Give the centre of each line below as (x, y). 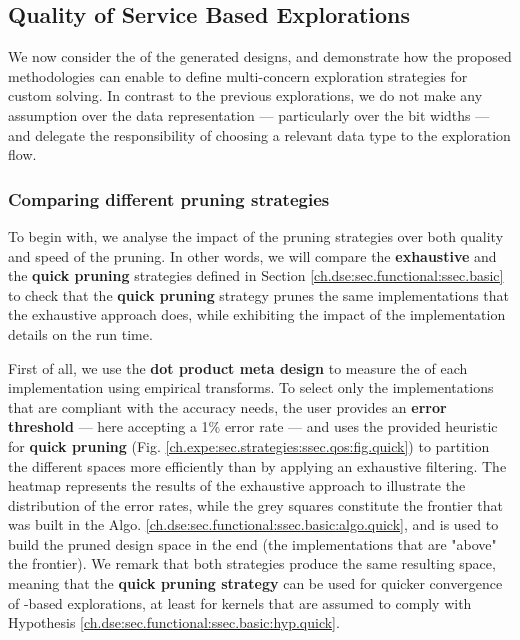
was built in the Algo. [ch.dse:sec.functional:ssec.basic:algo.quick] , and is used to (253, 524)
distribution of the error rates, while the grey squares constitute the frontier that (256, 504)
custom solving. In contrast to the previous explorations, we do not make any (245, 95)
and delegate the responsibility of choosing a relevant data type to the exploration (259, 134)
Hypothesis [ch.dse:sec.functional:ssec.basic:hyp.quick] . (174, 622)
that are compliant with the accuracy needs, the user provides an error (227, 406)
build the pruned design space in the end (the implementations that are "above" (252, 543)
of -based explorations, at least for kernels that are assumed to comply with (240, 602)
